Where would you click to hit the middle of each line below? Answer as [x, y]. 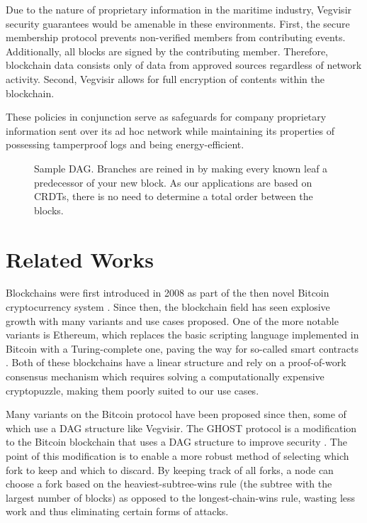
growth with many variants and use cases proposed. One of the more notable [172, 320]
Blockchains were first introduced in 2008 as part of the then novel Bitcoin [168, 293]
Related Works [80, 259]
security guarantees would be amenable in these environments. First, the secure [178, 23]
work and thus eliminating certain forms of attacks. [117, 511]
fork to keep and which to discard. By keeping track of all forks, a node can [170, 469]
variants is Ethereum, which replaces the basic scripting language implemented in [182, 335]
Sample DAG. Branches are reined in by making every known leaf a [181, 168]
